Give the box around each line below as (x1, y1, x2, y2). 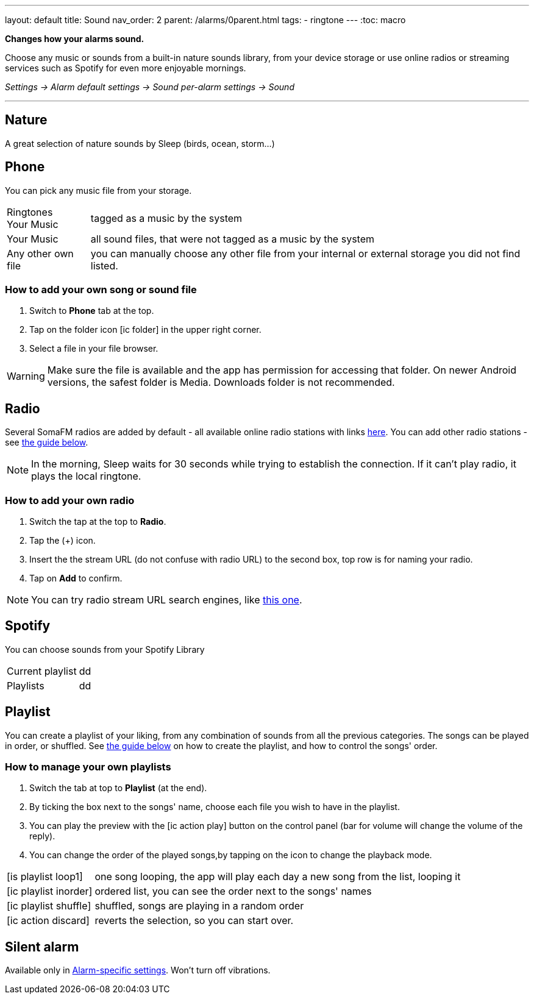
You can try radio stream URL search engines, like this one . (31, 594, 302, 606)
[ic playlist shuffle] (7, 900, 91, 912)
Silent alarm (5, 939, 79, 955)
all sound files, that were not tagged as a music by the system (90, 232, 374, 245)
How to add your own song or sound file (5, 283, 197, 296)
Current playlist (7, 664, 77, 677)
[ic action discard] (7, 914, 90, 927)
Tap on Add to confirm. (29, 573, 123, 584)
